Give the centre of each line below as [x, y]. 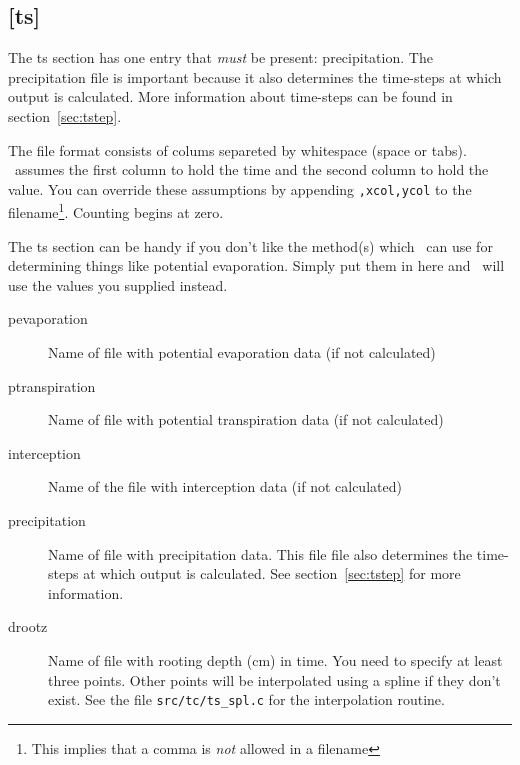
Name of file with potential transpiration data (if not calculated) [246, 419]
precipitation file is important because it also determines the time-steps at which [255, 76]
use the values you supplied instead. [118, 284]
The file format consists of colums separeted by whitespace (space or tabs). [237, 149]
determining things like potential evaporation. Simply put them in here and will [256, 265]
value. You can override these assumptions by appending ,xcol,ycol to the [240, 188]
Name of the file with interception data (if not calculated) [225, 486]
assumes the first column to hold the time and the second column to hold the [251, 169]
